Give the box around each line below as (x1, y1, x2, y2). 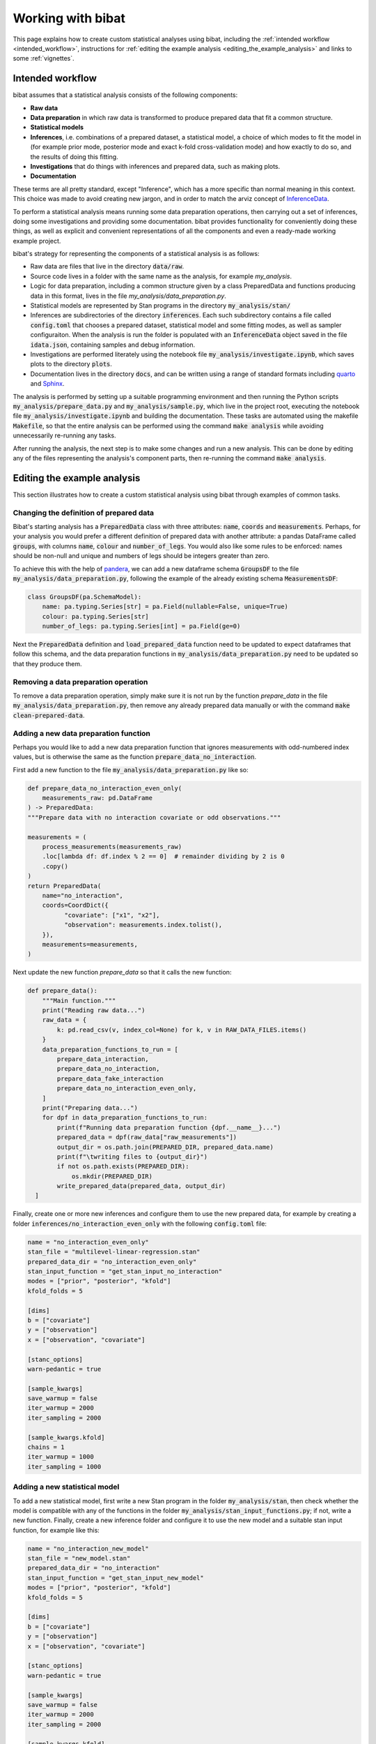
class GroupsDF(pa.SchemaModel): (27, 593, 142, 601)
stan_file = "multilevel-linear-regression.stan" (27, 1248, 201, 1256)
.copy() (42, 862, 69, 870)
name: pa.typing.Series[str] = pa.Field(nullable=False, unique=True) (42, 603, 289, 610)
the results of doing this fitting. (30, 152, 118, 160)
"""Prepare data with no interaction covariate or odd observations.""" (27, 813, 281, 821)
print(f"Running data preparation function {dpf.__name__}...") (56, 1123, 281, 1132)
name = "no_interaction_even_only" (27, 1238, 149, 1246)
